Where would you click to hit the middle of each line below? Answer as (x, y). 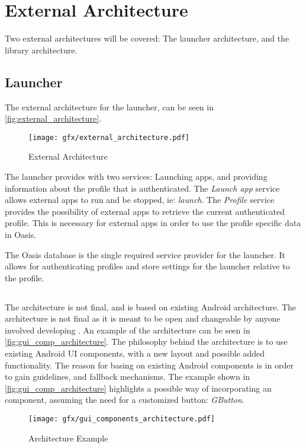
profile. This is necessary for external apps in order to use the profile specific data (153, 223)
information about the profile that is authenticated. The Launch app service (142, 188)
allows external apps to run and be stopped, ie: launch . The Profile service (140, 200)
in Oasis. (21, 234)
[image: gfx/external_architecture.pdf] (109, 137)
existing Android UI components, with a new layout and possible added (135, 353)
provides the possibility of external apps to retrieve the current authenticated (145, 211)
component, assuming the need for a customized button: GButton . (125, 400)
